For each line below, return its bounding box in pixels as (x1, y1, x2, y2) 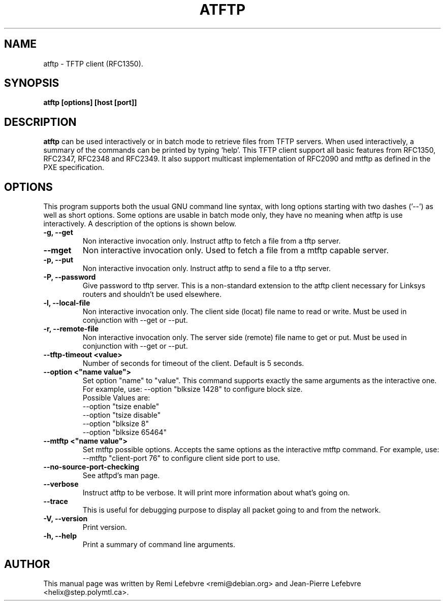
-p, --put (43, 255, 74, 264)
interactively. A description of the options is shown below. (43, 219, 237, 228)
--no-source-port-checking (43, 462, 139, 472)
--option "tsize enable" (82, 402, 160, 411)
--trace (43, 497, 68, 506)
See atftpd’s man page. (82, 471, 160, 480)
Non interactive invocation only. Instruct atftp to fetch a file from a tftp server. (82, 237, 341, 246)
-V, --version (43, 514, 88, 523)
